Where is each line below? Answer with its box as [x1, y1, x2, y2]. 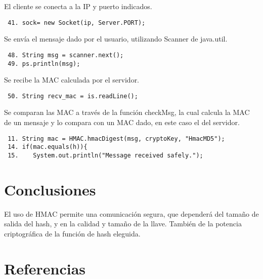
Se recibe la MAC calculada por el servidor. [4, 74, 140, 85]
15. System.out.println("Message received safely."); [8, 151, 203, 159]
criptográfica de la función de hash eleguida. [4, 228, 141, 238]
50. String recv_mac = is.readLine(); [8, 92, 138, 100]
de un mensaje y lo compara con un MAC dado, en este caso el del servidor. [4, 117, 240, 127]
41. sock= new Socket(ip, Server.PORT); [8, 19, 146, 26]
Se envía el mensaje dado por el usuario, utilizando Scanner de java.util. [4, 33, 228, 44]
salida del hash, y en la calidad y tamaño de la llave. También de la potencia [4, 218, 242, 229]
